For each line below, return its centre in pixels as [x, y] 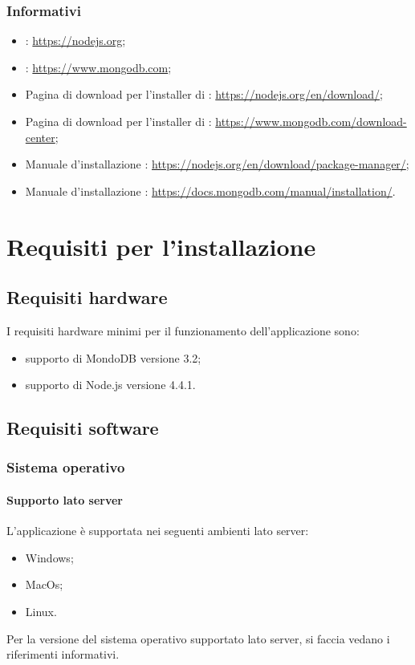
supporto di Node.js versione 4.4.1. [110, 385]
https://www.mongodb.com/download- [311, 121]
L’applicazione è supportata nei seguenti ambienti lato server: [158, 531]
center [40, 137]
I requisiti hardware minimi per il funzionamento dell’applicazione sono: [183, 330]
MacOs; [44, 584]
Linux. [41, 611]
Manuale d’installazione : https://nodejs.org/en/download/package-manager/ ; [217, 164]
